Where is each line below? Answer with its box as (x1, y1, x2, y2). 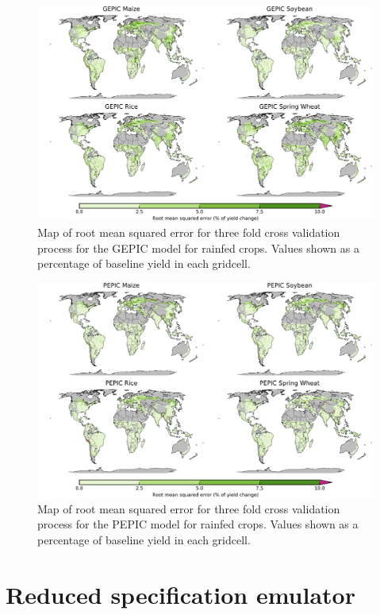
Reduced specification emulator (6, 578, 355, 610)
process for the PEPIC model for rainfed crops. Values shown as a (37, 516, 359, 532)
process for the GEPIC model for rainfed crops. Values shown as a (37, 239, 359, 256)
